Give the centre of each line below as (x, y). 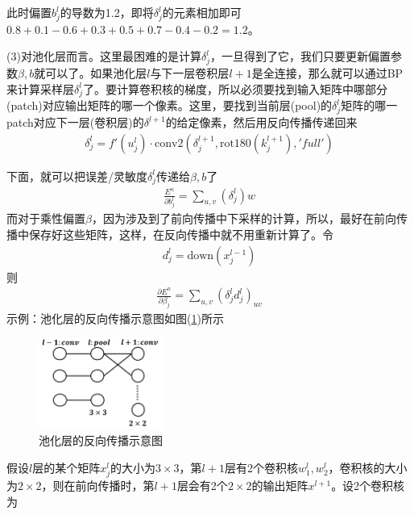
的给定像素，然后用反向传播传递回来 (261, 122)
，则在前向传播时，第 (98, 485)
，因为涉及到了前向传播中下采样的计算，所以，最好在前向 (244, 218)
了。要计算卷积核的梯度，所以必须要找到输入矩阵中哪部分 (236, 88)
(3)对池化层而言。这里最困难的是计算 (104, 56)
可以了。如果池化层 (96, 73)
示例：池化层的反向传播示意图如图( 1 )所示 (115, 318)
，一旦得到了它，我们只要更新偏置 (300, 56)
